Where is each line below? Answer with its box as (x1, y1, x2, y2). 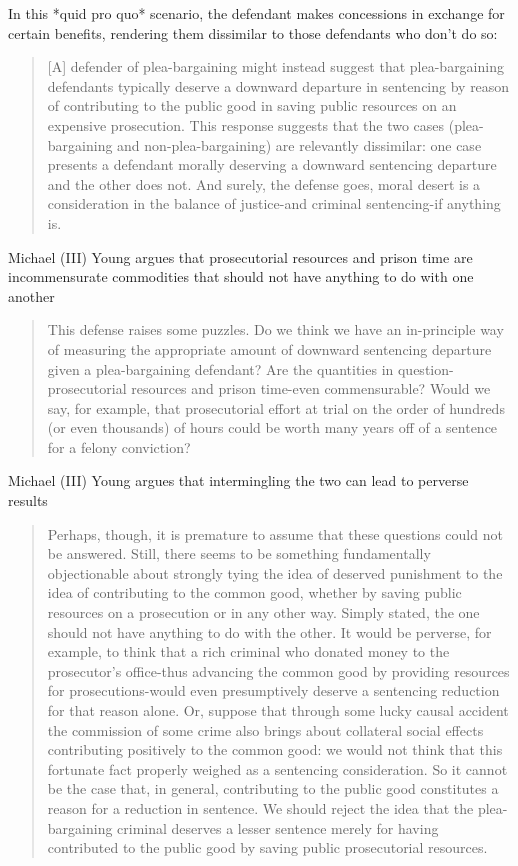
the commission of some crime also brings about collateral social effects (47, 719, 484, 740)
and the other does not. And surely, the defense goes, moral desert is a (47, 173, 481, 194)
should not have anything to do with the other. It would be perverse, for (47, 621, 492, 642)
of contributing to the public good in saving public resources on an (47, 95, 457, 116)
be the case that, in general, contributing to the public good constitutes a (47, 778, 499, 799)
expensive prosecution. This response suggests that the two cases (47, 114, 445, 135)
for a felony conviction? (47, 436, 191, 457)
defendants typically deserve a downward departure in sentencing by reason (47, 75, 510, 96)
